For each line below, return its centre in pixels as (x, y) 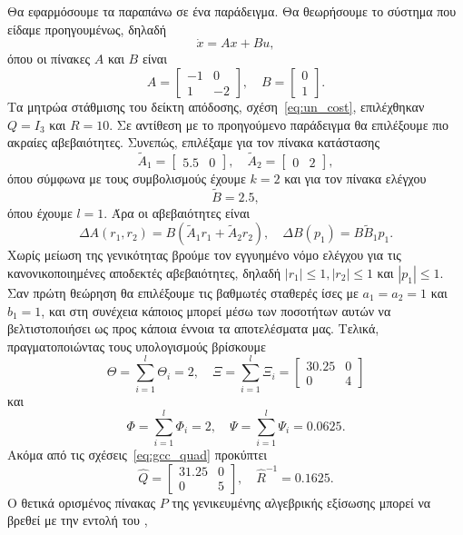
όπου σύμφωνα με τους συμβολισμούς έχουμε (127, 178)
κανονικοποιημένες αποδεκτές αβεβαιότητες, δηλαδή (144, 272)
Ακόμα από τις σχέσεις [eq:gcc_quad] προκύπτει (138, 455)
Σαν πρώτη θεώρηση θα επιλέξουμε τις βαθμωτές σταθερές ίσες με (183, 292)
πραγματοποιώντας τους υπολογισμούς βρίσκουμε (137, 346)
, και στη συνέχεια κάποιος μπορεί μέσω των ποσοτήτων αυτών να (216, 310)
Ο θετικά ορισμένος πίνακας (81, 502)
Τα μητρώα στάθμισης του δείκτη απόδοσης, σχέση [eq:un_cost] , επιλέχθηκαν (216, 106)
